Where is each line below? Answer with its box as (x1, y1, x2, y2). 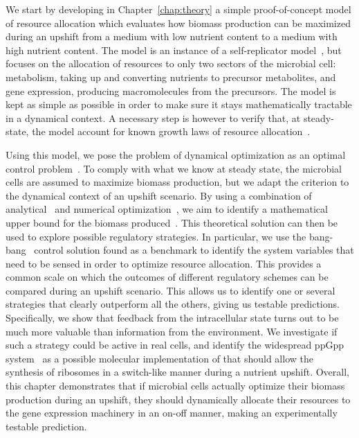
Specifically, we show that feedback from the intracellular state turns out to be (6, 310, 339, 325)
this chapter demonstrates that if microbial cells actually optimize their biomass (6, 378, 345, 393)
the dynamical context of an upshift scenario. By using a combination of (6, 188, 312, 202)
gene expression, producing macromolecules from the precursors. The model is (6, 83, 336, 98)
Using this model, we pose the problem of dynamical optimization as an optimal (6, 147, 346, 161)
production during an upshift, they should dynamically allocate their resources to (6, 392, 351, 406)
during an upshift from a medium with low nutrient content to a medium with (6, 29, 338, 44)
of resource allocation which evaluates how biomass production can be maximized (6, 15, 351, 30)
